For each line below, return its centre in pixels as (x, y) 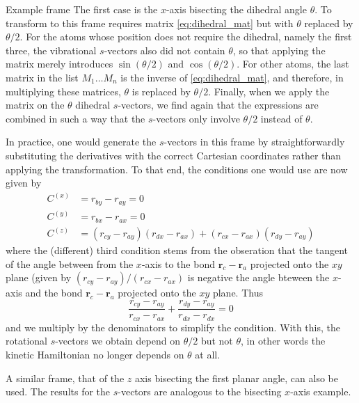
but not (217, 341)
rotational (26, 341)
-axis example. (321, 392)
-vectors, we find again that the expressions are (218, 105)
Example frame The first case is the (82, 9)
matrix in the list (42, 77)
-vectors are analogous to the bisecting (200, 392)
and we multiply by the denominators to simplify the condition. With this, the (173, 327)
